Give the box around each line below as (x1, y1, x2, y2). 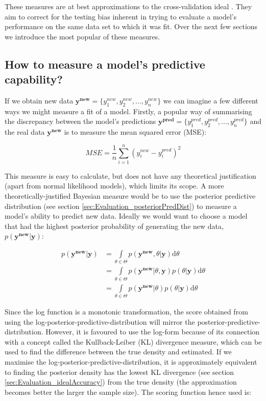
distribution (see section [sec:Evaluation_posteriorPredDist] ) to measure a (5, 200, 237, 211)
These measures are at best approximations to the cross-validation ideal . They (5, 1, 252, 11)
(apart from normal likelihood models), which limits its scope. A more (5, 180, 224, 191)
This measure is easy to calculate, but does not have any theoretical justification (5, 170, 256, 181)
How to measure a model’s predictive (5, 56, 205, 72)
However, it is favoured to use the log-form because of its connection (45, 326, 260, 337)
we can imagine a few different (163, 95, 258, 105)
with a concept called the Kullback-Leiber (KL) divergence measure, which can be (5, 336, 262, 347)
